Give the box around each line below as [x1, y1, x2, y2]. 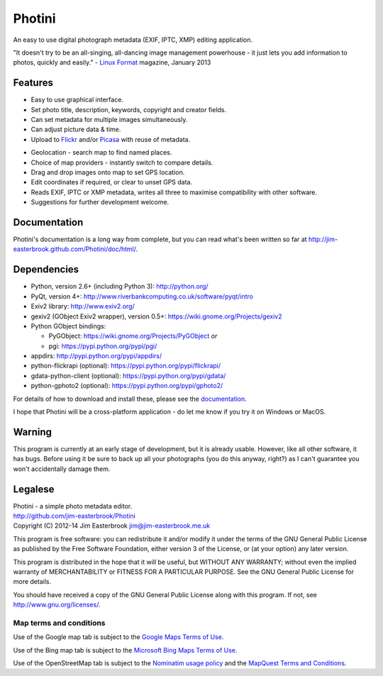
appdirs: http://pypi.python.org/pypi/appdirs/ [30, 352, 162, 360]
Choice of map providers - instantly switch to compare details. [30, 158, 213, 167]
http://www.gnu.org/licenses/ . [13, 600, 101, 609]
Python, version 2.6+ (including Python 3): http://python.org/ [30, 282, 209, 291]
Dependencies [13, 263, 79, 276]
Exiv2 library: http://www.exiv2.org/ [30, 302, 135, 311]
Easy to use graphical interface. [30, 96, 124, 104]
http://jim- [309, 235, 338, 244]
